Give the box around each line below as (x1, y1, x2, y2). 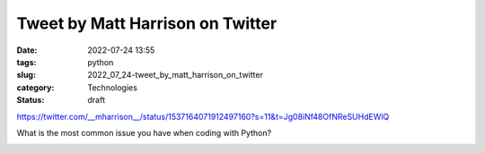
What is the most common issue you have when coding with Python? (16, 127, 272, 138)
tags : (16, 56, 37, 67)
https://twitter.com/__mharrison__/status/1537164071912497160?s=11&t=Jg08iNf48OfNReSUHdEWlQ (16, 111, 390, 122)
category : (16, 81, 55, 93)
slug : (16, 70, 36, 81)
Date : (16, 45, 38, 55)
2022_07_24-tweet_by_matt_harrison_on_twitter (87, 70, 264, 81)
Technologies (87, 81, 138, 93)
